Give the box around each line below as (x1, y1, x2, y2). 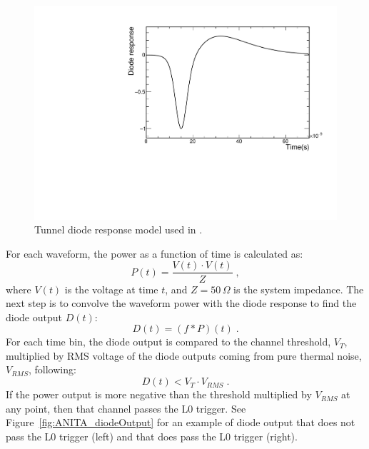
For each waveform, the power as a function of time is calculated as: (6, 246, 303, 261)
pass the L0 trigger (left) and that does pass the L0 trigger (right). (6, 428, 298, 443)
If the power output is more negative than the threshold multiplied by (6, 387, 312, 402)
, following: (28, 362, 76, 377)
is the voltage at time (64, 281, 158, 296)
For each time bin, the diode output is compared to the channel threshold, (6, 334, 331, 349)
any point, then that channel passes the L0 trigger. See (6, 400, 246, 415)
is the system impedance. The (233, 281, 364, 296)
